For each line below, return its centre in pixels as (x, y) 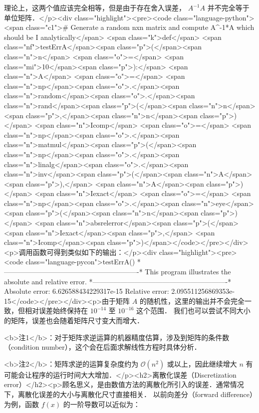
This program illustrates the (188, 272)
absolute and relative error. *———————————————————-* (118, 281)
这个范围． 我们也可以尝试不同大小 (193, 310)
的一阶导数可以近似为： (102, 404)
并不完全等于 (228, 7)
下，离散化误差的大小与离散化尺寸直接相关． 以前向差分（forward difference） (129, 394)
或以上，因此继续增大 (202, 363)
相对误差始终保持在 (56, 310)
